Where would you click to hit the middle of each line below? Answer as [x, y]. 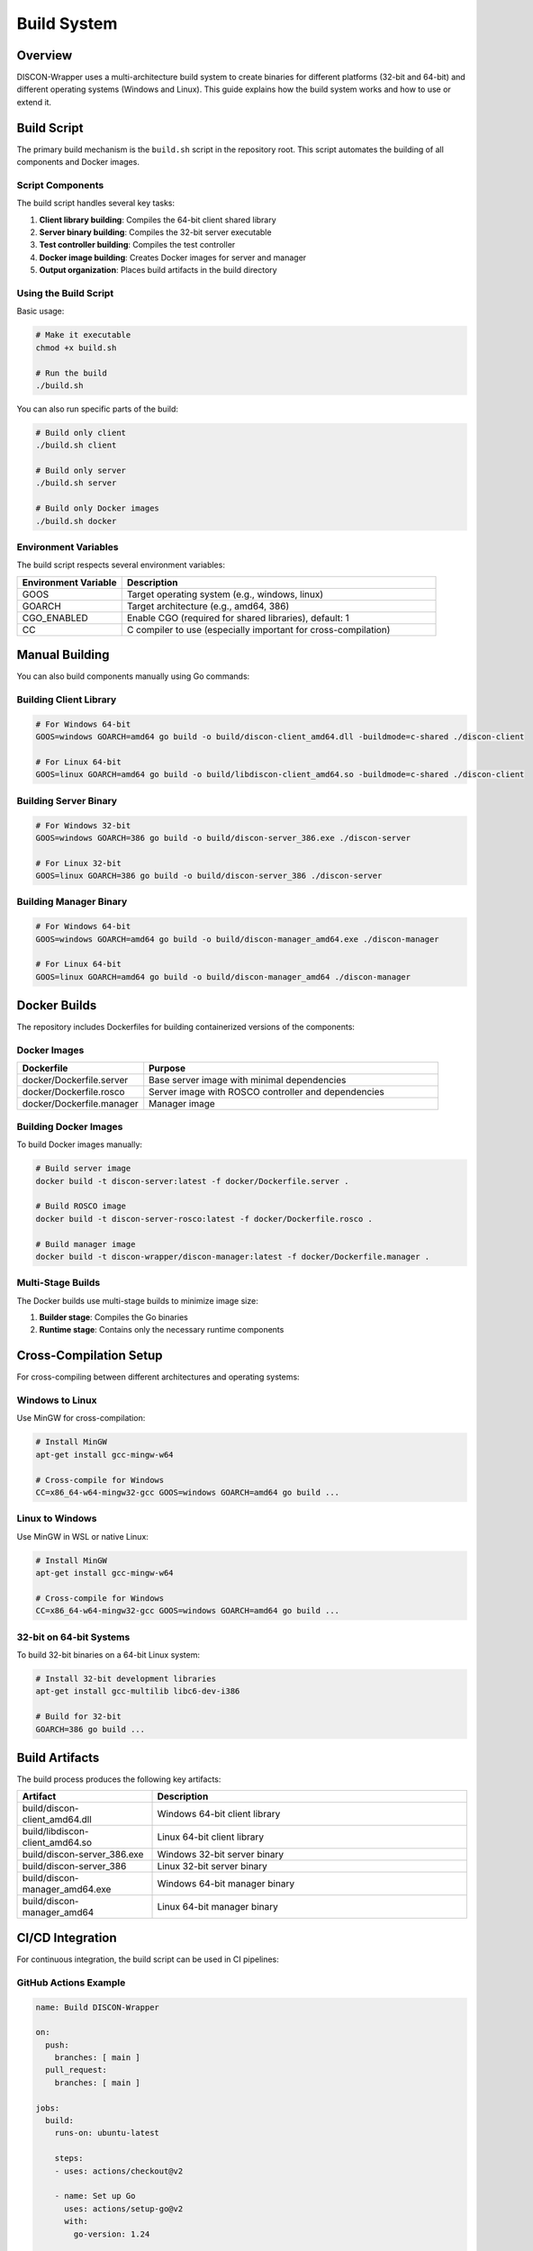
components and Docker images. [78, 162]
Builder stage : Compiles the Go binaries [113, 1317]
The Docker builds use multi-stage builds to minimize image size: [137, 1300]
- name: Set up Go [95, 2196]
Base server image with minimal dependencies [248, 1080]
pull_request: [77, 2070]
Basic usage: [41, 312]
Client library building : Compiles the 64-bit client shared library [158, 220]
